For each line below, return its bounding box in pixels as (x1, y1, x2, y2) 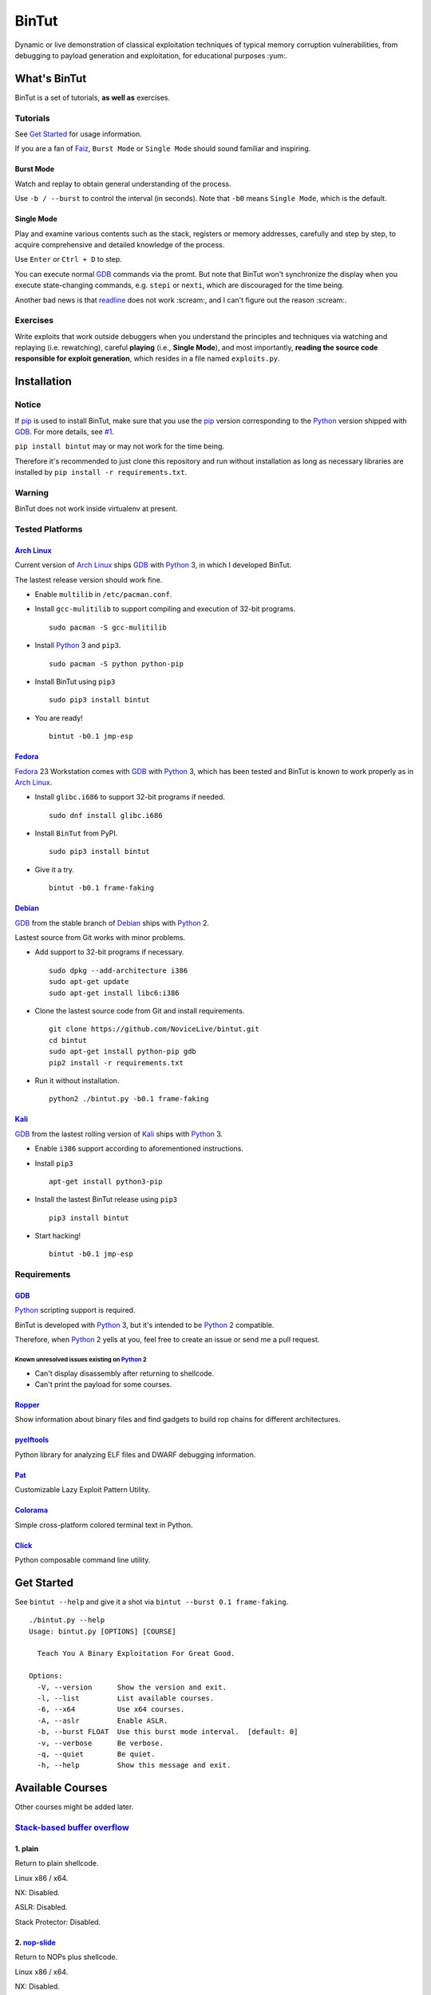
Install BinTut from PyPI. (34, 828, 118, 838)
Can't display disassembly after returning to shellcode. (34, 1369, 215, 1378)
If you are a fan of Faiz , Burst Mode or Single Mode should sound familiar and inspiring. (14, 144, 311, 153)
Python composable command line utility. (14, 1555, 151, 1564)
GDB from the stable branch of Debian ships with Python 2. (14, 918, 210, 927)
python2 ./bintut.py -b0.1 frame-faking (49, 1094, 209, 1104)
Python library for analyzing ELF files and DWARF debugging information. (14, 1449, 256, 1460)
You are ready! (34, 713, 83, 722)
